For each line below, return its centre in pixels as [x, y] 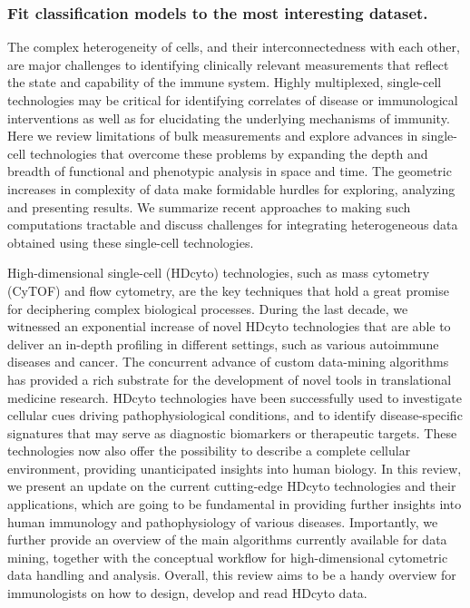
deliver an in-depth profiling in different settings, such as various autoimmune [223, 343]
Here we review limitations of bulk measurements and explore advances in [213, 136]
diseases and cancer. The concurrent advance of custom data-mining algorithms [228, 362]
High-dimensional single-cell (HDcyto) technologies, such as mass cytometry [219, 273]
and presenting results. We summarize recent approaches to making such [209, 206]
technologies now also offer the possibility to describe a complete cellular [209, 451]
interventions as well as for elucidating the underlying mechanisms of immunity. [229, 118]
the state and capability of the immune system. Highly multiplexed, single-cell [225, 82]
